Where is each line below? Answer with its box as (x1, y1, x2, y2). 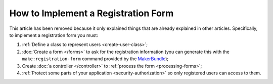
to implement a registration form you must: (9, 32, 99, 38)
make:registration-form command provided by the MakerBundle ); (22, 56, 169, 62)
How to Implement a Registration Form (9, 8, 174, 19)
